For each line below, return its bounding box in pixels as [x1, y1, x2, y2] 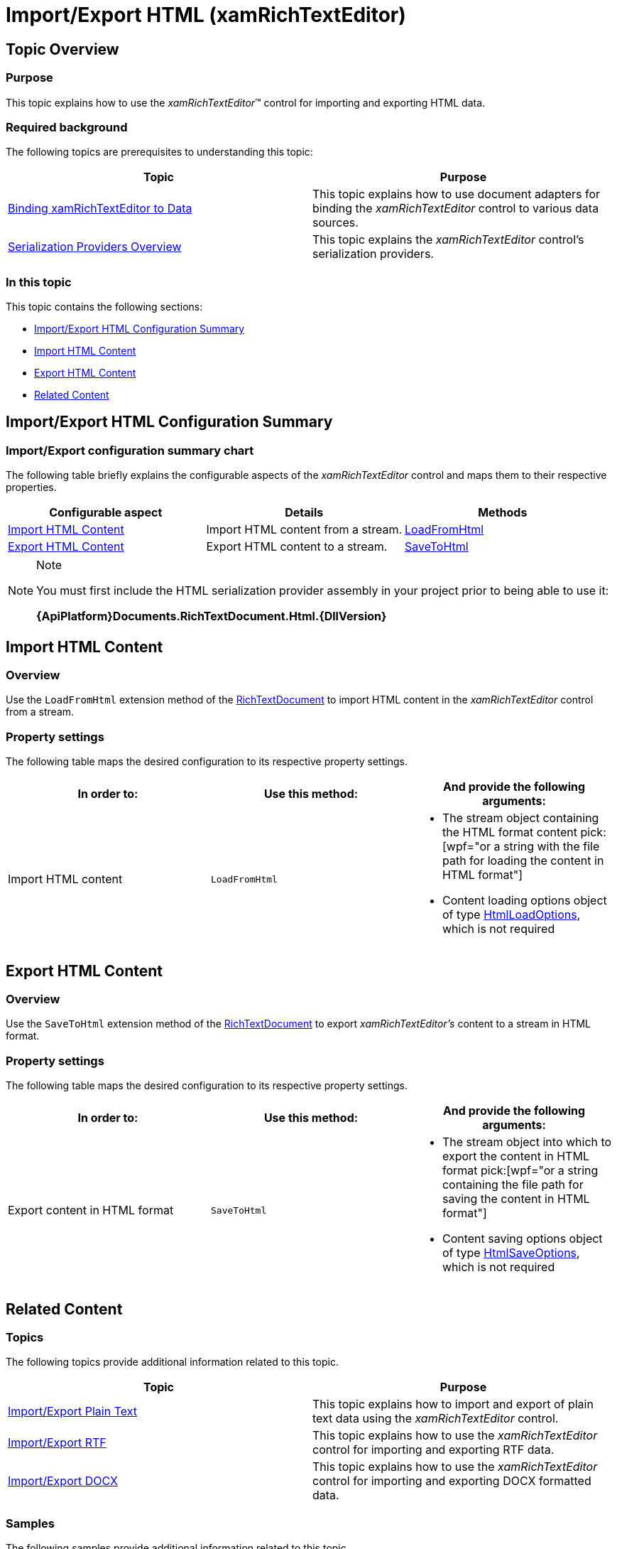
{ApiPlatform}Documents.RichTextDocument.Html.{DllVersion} [36, 609, 387, 624]
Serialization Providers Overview [8, 239, 182, 254]
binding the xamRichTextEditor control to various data [312, 201, 599, 216]
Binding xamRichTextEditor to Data [8, 201, 192, 216]
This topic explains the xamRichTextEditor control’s [312, 232, 584, 247]
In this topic [6, 274, 72, 289]
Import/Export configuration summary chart [6, 443, 254, 458]
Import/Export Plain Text [8, 1404, 137, 1419]
